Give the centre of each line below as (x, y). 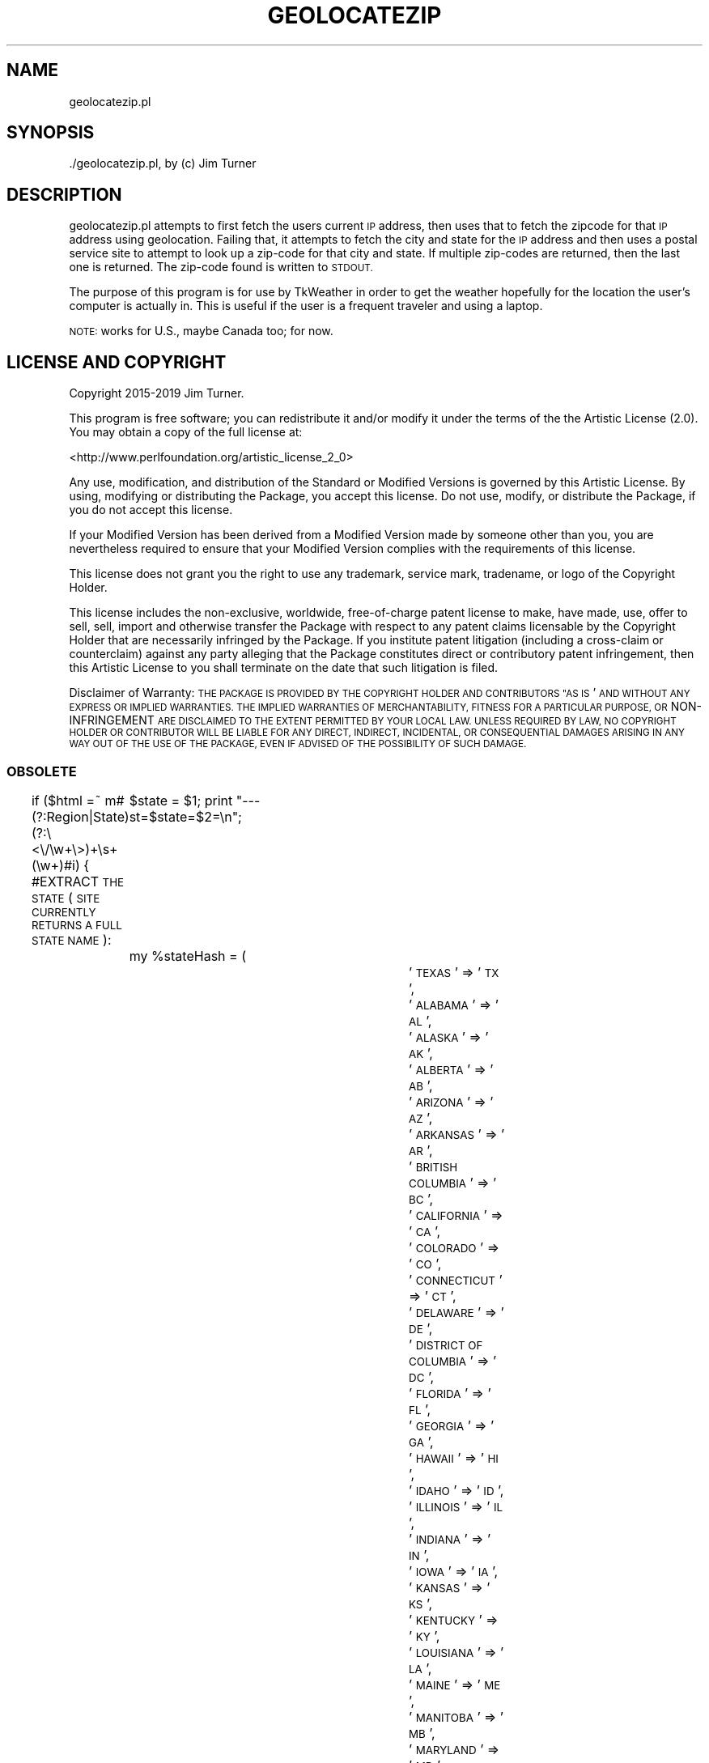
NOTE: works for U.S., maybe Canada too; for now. (201, 331)
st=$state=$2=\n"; (185, 816)
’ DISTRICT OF (446, 1344)
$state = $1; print (181, 800)
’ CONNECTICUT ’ (456, 1279)
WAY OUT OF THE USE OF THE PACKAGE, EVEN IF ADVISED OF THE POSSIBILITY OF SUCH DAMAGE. (298, 744)
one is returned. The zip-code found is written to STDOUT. (221, 267)
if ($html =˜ (66, 800)
